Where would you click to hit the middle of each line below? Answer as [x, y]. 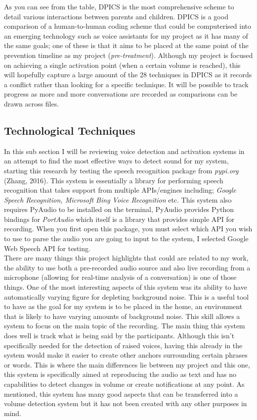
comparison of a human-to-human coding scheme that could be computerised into [128, 26]
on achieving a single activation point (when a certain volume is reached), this [122, 65]
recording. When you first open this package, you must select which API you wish [128, 229]
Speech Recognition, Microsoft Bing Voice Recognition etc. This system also [118, 199]
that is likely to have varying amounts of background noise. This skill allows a [122, 316]
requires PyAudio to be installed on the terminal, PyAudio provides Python [119, 209]
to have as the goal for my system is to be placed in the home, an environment [123, 306]
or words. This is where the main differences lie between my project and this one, [127, 364]
